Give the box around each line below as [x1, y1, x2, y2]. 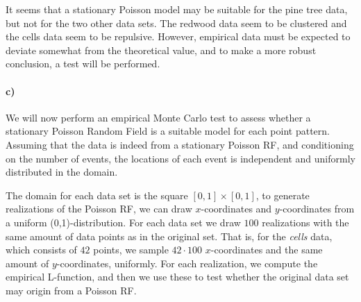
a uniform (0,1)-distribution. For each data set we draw [6, 215, 241, 229]
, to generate [255, 187, 310, 202]
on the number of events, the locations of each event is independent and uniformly [6, 151, 355, 165]
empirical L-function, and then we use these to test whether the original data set [6, 269, 349, 284]
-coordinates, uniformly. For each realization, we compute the [56, 255, 318, 270]
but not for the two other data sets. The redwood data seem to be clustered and [6, 15, 347, 30]
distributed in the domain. [6, 165, 118, 179]
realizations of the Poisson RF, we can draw [6, 201, 192, 216]
